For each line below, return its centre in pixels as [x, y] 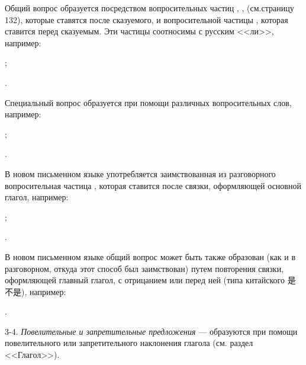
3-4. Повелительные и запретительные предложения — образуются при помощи [151, 331]
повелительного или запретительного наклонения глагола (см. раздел [129, 343]
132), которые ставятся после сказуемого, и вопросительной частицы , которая [146, 19]
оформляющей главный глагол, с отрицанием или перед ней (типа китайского [145, 280]
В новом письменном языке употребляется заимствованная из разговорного [140, 173]
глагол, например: [37, 197]
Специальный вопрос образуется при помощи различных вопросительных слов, [148, 102]
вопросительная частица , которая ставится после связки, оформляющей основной [153, 185]
